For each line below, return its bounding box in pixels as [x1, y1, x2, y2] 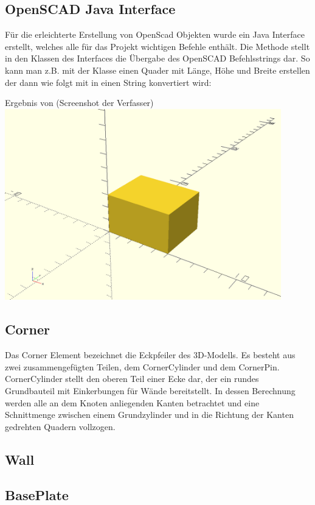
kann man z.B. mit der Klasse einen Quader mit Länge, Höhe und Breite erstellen [5, 63, 310, 76]
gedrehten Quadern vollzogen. [5, 420, 116, 433]
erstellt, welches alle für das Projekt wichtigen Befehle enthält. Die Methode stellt [5, 40, 310, 52]
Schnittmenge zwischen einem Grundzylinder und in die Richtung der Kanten [5, 408, 294, 421]
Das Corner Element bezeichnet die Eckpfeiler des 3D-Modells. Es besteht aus [5, 348, 296, 361]
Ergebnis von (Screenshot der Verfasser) [5, 96, 154, 109]
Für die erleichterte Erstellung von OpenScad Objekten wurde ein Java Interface [5, 28, 305, 41]
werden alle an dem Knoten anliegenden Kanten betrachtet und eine [5, 396, 260, 409]
